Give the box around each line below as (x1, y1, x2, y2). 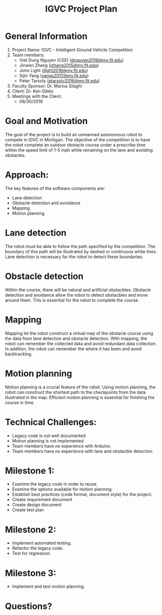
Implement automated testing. (12, 540, 72, 546)
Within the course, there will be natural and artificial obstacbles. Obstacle (5, 287, 151, 293)
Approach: (5, 169, 49, 180)
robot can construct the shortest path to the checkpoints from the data (5, 389, 146, 395)
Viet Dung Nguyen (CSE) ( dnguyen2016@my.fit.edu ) (19, 57, 124, 63)
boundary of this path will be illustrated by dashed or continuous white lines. (5, 248, 157, 254)
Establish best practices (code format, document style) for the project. (12, 492, 152, 497)
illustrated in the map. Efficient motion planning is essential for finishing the (5, 394, 155, 400)
